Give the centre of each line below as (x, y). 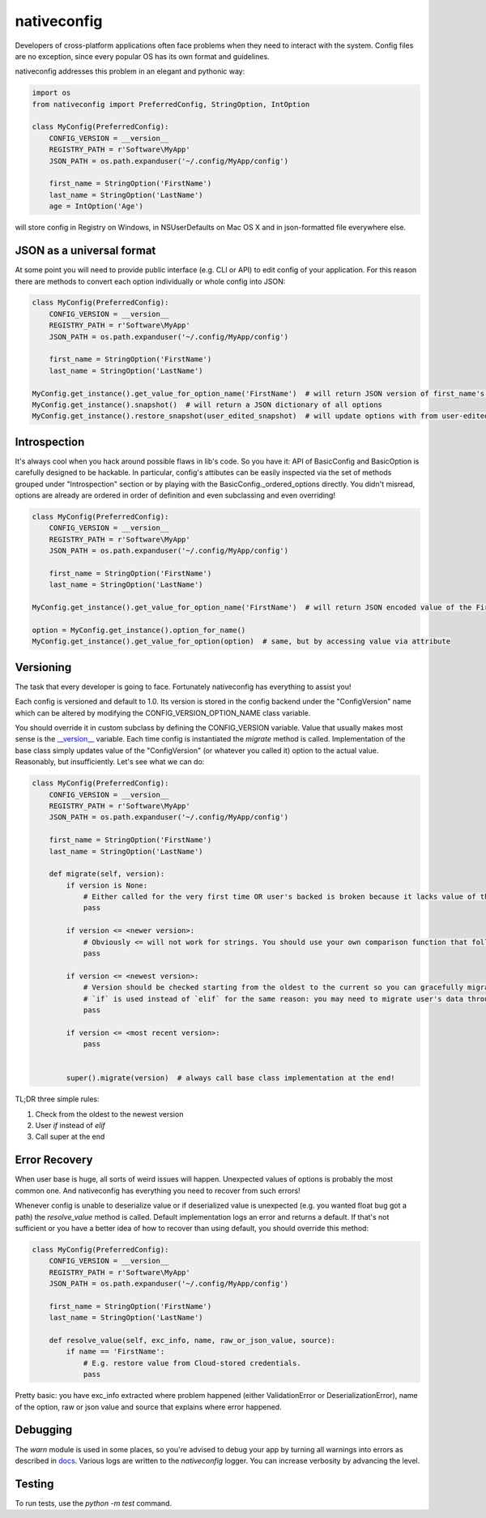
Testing (34, 1484)
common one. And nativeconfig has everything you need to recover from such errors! (158, 1191)
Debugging (44, 1430)
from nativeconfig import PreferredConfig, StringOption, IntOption (171, 104)
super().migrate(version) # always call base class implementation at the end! (231, 1078)
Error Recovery (54, 1160)
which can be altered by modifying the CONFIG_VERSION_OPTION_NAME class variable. (163, 712)
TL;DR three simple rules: (58, 1099)
